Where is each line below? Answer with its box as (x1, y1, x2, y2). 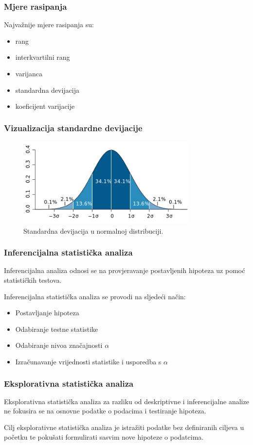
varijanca (15, 68, 43, 78)
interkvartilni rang (15, 52, 70, 62)
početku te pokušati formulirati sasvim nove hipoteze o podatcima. (4, 431, 204, 442)
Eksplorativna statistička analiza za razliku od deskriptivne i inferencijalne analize (4, 396, 249, 406)
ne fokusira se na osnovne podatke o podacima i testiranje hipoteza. (4, 406, 206, 416)
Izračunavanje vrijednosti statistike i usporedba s (15, 357, 162, 367)
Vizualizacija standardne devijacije (4, 121, 143, 134)
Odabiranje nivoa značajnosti (15, 340, 103, 350)
